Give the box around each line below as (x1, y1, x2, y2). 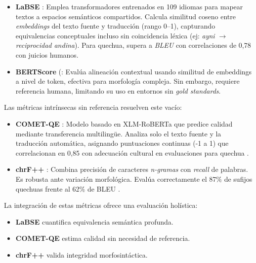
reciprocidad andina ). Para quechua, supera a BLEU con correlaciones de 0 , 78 (15, 40, 251, 50)
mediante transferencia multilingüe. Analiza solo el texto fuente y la (15, 128, 221, 138)
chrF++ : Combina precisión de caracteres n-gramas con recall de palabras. (15, 164, 248, 174)
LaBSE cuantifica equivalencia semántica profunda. (15, 216, 173, 227)
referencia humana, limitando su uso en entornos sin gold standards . (15, 85, 221, 96)
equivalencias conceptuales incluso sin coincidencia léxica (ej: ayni (15, 30, 215, 40)
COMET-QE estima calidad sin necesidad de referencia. (15, 233, 190, 243)
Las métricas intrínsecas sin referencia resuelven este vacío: (4, 102, 182, 112)
